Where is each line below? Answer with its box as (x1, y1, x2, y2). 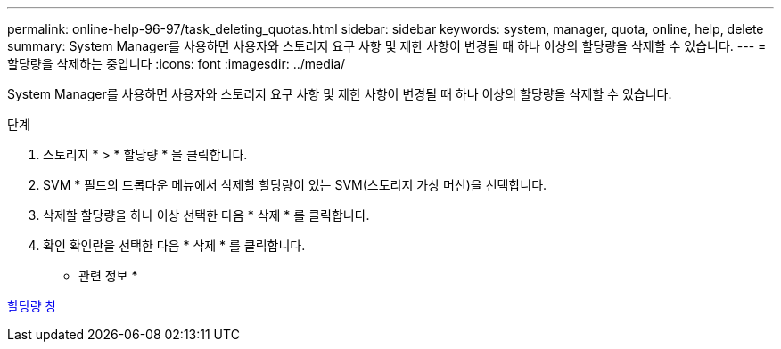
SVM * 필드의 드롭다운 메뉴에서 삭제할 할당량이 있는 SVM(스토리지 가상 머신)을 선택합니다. (43, 177, 547, 192)
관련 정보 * (78, 268, 138, 283)
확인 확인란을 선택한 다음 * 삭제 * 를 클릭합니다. (43, 238, 306, 253)
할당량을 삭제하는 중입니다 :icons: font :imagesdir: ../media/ (7, 56, 346, 71)
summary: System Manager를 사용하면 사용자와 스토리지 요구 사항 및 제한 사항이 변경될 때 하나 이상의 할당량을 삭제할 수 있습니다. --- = (7, 38, 767, 53)
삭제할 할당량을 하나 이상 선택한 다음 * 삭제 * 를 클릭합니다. (43, 207, 370, 223)
